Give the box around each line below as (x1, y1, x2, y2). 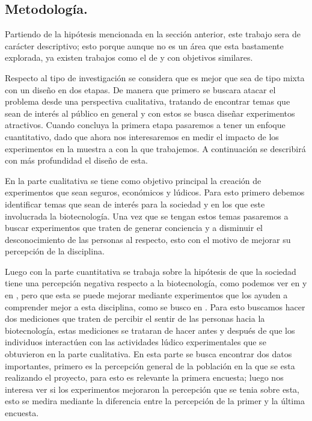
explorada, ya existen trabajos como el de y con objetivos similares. (5, 51, 253, 64)
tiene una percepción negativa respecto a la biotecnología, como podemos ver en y (5, 277, 307, 289)
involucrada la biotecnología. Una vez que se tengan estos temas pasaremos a (5, 209, 289, 222)
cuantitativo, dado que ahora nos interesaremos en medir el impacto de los (5, 130, 279, 143)
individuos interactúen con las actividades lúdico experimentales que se (5, 336, 266, 348)
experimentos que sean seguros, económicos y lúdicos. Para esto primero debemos (5, 186, 305, 198)
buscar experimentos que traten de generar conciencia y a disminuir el (5, 221, 263, 234)
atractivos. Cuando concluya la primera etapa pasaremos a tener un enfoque (5, 118, 286, 131)
